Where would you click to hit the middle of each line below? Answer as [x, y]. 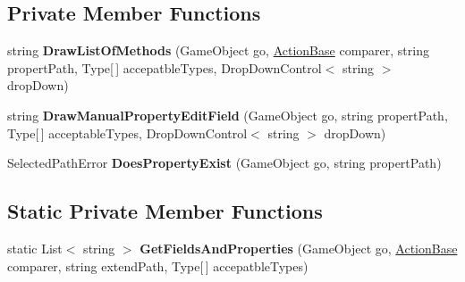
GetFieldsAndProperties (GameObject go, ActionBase [299, 248]
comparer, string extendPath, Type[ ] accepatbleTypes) [158, 265]
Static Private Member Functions [165, 211]
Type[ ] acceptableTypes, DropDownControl [127, 133]
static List [35, 248]
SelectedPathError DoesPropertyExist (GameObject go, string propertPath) [224, 163]
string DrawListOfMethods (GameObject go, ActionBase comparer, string [218, 50]
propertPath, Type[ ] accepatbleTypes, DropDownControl [165, 67]
